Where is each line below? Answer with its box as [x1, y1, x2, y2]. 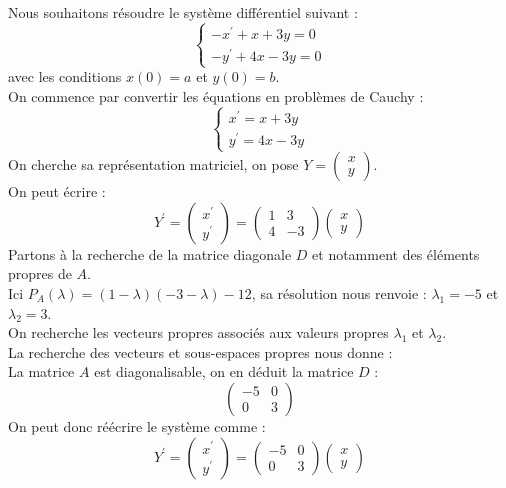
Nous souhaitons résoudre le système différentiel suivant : [8, 2, 358, 22]
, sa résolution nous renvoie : [251, 283, 427, 303]
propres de [8, 263, 72, 284]
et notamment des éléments [312, 243, 480, 264]
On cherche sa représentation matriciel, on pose [8, 154, 299, 175]
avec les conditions [8, 66, 122, 87]
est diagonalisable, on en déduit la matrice [94, 361, 354, 382]
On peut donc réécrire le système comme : [8, 415, 266, 436]
